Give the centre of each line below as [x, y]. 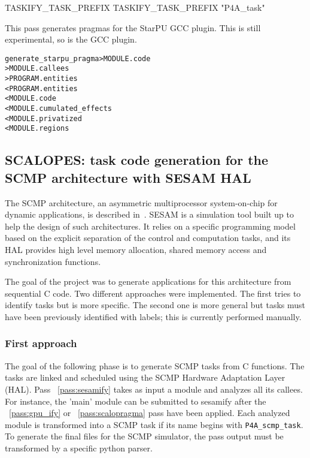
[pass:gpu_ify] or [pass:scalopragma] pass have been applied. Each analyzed [150, 413]
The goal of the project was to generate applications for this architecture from [148, 281]
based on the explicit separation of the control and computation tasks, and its [148, 238]
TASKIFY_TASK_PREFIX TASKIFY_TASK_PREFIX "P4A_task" [135, 7]
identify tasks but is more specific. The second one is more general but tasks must [155, 305]
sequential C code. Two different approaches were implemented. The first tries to [153, 293]
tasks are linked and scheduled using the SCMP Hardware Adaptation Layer [145, 377]
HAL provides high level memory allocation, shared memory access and [136, 249]
